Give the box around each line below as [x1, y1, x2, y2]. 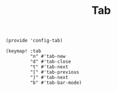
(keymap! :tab [5, 48, 42, 54]
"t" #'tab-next [30, 64, 69, 70]
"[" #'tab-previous [30, 69, 79, 75]
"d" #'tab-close [30, 58, 71, 65]
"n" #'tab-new [30, 54, 66, 60]
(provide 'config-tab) [5, 37, 63, 44]
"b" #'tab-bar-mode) [30, 80, 82, 86]
